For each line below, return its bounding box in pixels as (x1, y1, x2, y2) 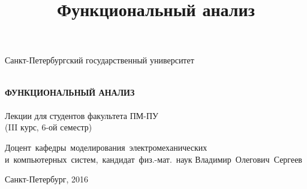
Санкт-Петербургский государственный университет (5, 54, 194, 66)
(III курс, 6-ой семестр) (5, 121, 92, 133)
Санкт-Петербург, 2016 (5, 173, 88, 185)
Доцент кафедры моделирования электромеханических (5, 141, 207, 153)
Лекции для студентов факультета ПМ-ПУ (5, 109, 158, 121)
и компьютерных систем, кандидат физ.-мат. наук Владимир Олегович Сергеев (5, 153, 302, 165)
